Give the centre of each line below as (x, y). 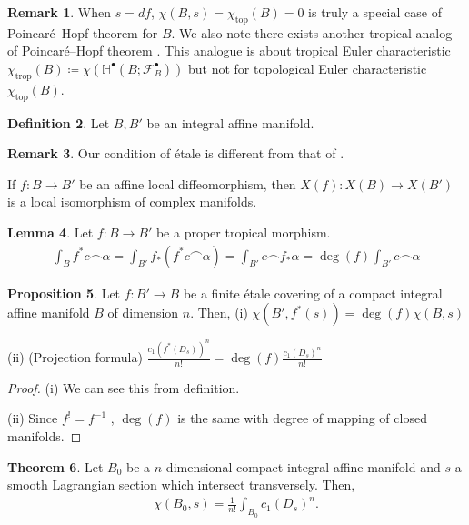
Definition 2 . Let (59, 122)
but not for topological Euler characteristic (308, 68)
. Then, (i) (219, 313)
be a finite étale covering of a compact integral (313, 293)
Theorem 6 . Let (55, 466)
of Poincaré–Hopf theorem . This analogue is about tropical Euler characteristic (229, 50)
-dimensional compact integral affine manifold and (301, 466)
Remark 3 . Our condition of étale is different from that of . (176, 153)
